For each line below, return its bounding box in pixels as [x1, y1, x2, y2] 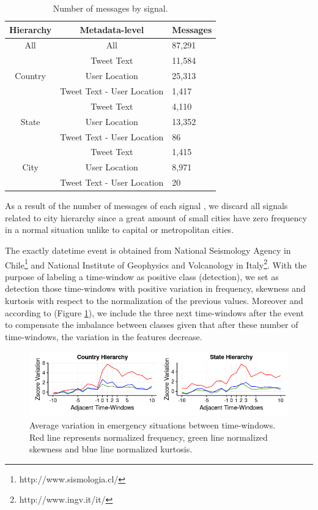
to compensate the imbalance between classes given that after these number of [5, 318, 298, 331]
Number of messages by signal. [53, 2, 168, 14]
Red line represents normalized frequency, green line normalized [29, 430, 268, 443]
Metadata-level [79, 23, 144, 36]
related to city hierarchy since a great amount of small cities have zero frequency [5, 211, 307, 224]
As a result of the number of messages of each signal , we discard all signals [5, 199, 288, 212]
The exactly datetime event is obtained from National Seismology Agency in [5, 243, 291, 256]
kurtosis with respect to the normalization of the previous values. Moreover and [5, 294, 303, 306]
